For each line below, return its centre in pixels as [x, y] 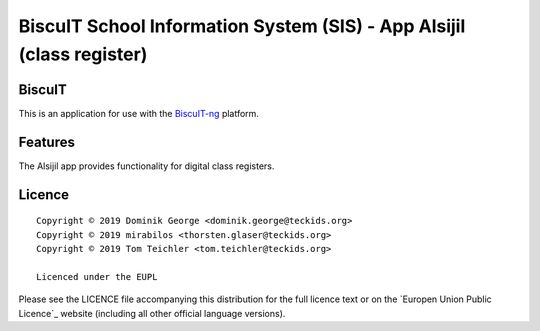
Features [46, 141]
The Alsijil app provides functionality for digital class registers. [146, 166]
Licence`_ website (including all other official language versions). [152, 313]
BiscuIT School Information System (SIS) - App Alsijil [242, 26]
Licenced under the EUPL [97, 276]
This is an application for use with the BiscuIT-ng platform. [139, 113]
